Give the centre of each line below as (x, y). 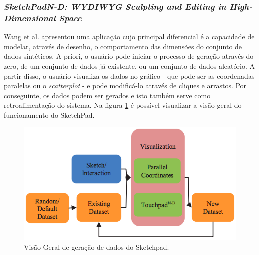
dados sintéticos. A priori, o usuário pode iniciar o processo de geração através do (129, 56)
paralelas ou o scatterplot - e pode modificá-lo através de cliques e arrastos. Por (125, 86)
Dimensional (30, 18)
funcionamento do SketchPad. (49, 115)
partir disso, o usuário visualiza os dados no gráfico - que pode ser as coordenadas (129, 76)
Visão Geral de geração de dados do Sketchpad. (97, 246)
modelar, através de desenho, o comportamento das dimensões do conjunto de (123, 46)
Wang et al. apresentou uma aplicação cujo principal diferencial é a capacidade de (129, 37)
